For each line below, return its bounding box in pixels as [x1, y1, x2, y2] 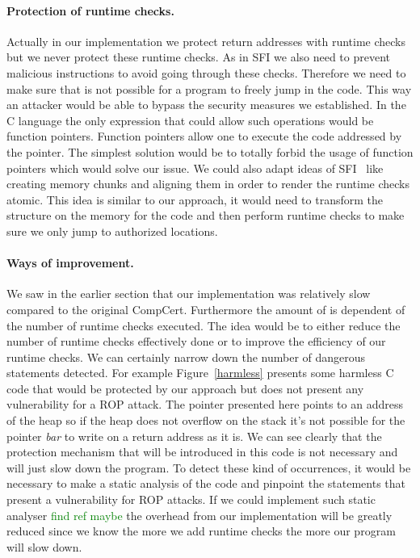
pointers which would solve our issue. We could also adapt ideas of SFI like [6, 159, 384, 176]
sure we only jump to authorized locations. [6, 222, 218, 239]
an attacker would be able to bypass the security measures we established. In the [6, 96, 406, 113]
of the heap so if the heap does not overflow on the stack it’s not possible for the [6, 412, 405, 429]
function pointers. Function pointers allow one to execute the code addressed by [6, 128, 402, 145]
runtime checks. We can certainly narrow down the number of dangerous [6, 348, 366, 365]
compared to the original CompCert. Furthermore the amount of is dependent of [6, 300, 405, 317]
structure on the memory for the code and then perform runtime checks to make [6, 207, 405, 224]
